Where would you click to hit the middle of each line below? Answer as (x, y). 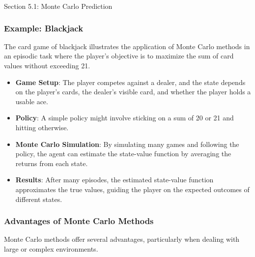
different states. (39, 199)
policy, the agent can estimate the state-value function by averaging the (123, 154)
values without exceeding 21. (47, 65)
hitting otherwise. (42, 127)
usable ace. (32, 101)
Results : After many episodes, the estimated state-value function (114, 180)
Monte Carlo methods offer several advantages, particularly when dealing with (122, 239)
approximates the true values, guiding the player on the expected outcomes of (132, 189)
